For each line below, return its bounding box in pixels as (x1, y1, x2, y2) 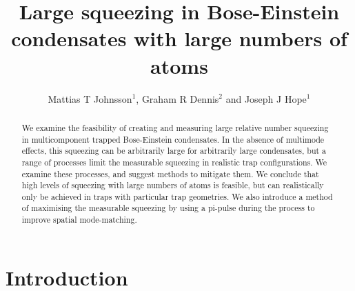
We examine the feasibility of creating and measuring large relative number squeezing (21, 121, 329, 133)
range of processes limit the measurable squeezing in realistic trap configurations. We (21, 156, 327, 168)
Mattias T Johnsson (48, 91, 132, 106)
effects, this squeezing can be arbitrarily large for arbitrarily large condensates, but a (21, 145, 327, 157)
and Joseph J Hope (225, 91, 307, 106)
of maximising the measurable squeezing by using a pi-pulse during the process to (21, 202, 315, 214)
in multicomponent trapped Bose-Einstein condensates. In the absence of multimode (21, 133, 325, 145)
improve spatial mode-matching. (21, 214, 137, 225)
